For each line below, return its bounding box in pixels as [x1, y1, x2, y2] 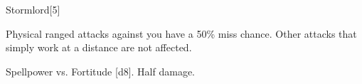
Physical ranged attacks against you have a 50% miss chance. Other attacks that [6, 26, 357, 41]
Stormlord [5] [6, 2, 60, 16]
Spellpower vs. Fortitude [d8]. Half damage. [6, 63, 196, 78]
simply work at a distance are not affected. [6, 40, 192, 55]
